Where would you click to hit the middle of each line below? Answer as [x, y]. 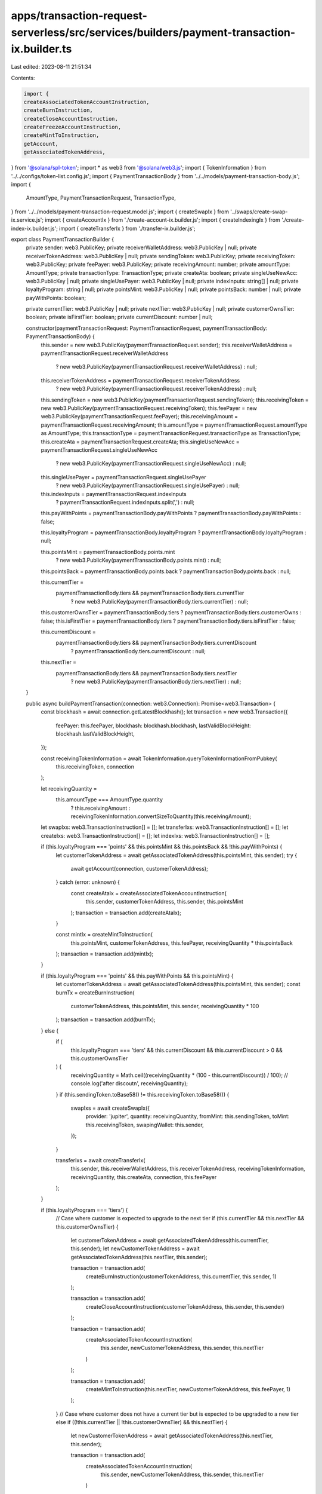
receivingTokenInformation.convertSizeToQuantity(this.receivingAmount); [161, 816]
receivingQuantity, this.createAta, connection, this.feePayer [144, 1177]
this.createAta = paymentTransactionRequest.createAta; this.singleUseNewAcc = [140, 442]
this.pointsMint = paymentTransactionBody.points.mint [108, 552]
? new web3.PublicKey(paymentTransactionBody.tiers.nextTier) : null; [156, 681]
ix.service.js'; [27, 220]
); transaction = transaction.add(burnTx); [106, 1020]
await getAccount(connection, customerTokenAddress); [139, 868]
